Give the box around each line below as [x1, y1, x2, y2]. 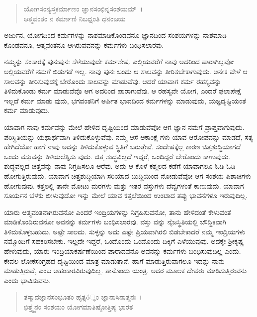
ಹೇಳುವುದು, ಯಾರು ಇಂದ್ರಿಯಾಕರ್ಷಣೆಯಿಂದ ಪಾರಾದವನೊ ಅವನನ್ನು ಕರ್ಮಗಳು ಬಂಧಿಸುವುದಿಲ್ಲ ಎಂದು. [4, 246, 241, 256]
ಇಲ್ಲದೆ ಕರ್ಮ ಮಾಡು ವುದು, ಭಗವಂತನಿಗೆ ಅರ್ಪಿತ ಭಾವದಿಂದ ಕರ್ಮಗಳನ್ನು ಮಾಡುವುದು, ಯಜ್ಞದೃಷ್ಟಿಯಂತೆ [4, 95, 247, 106]
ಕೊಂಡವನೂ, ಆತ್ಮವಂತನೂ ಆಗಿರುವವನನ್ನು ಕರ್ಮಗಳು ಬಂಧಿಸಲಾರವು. [4, 39, 164, 50]
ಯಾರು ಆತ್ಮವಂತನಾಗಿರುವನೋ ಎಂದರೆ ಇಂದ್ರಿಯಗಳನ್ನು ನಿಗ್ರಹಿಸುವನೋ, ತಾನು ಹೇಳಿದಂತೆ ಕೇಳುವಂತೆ [4, 207, 232, 217]
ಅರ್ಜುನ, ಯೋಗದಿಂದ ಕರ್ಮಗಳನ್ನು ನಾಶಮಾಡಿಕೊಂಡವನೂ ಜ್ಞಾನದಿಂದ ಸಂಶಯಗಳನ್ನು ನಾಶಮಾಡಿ [4, 30, 227, 40]
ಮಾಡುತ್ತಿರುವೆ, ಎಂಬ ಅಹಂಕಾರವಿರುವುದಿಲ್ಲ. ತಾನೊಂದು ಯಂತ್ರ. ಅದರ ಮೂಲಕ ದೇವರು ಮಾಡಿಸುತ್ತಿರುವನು [4, 265, 247, 276]
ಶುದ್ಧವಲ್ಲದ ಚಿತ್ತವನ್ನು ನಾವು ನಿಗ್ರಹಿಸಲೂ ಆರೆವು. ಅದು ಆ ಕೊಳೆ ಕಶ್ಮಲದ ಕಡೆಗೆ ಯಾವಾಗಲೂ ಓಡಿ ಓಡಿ [4, 161, 236, 171]
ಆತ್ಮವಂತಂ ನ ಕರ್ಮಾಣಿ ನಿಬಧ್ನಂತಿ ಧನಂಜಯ [23, 13, 126, 23]
